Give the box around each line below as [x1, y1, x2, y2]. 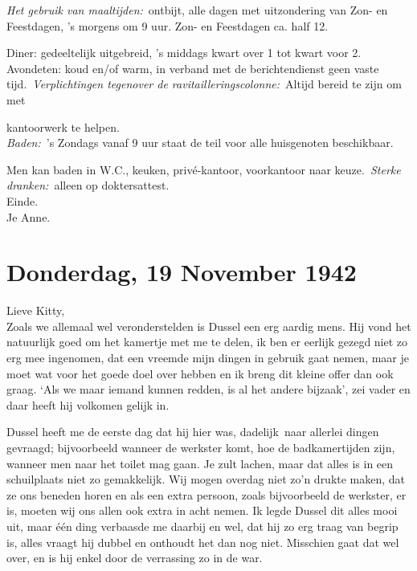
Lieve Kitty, [6, 302, 65, 319]
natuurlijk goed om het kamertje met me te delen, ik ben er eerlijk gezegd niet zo [6, 333, 408, 350]
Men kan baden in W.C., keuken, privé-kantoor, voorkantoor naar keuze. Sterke [6, 161, 401, 177]
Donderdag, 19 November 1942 [6, 255, 357, 288]
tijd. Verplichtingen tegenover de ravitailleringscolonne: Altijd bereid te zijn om [6, 75, 402, 92]
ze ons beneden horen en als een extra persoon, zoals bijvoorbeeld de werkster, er [6, 486, 407, 503]
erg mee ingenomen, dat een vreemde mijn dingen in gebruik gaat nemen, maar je [6, 349, 410, 366]
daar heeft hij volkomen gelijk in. [6, 396, 170, 413]
